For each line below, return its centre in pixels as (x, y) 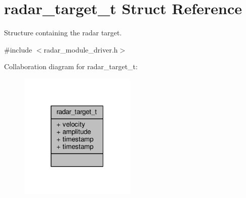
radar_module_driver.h (81, 49)
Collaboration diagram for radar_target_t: (71, 66)
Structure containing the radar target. (63, 33)
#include (18, 49)
